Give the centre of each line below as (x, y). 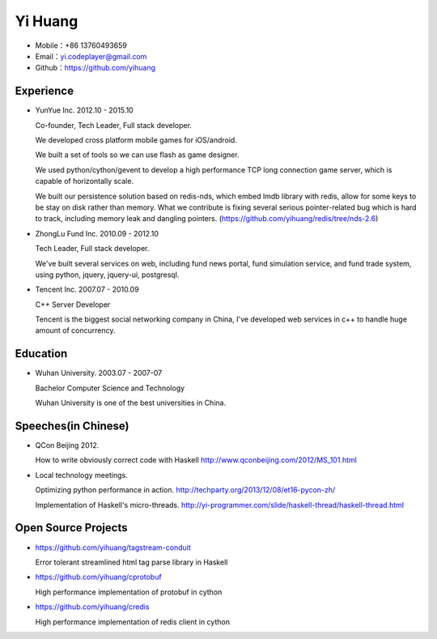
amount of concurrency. (76, 330)
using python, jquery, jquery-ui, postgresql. (107, 275)
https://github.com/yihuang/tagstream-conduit (113, 547)
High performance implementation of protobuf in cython (129, 592)
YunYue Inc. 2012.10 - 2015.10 (84, 110)
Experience (45, 91)
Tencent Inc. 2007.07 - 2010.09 (87, 290)
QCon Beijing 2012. (67, 445)
